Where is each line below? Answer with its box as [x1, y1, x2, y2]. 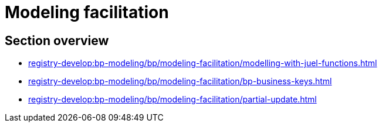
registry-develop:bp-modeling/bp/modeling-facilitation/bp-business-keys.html [28, 76, 332, 87]
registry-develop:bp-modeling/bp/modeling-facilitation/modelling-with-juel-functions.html [28, 58, 377, 68]
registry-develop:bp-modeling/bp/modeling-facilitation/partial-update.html [28, 94, 317, 105]
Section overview [5, 33, 109, 48]
